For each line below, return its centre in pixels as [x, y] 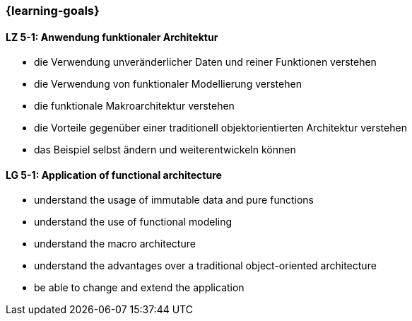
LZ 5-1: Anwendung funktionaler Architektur [112, 37]
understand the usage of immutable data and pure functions [174, 200]
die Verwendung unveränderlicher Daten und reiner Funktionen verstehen [205, 62]
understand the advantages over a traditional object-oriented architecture [205, 266]
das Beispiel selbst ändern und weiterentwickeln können [165, 150]
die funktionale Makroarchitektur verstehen [134, 106]
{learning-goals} [53, 11]
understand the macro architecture [115, 244]
